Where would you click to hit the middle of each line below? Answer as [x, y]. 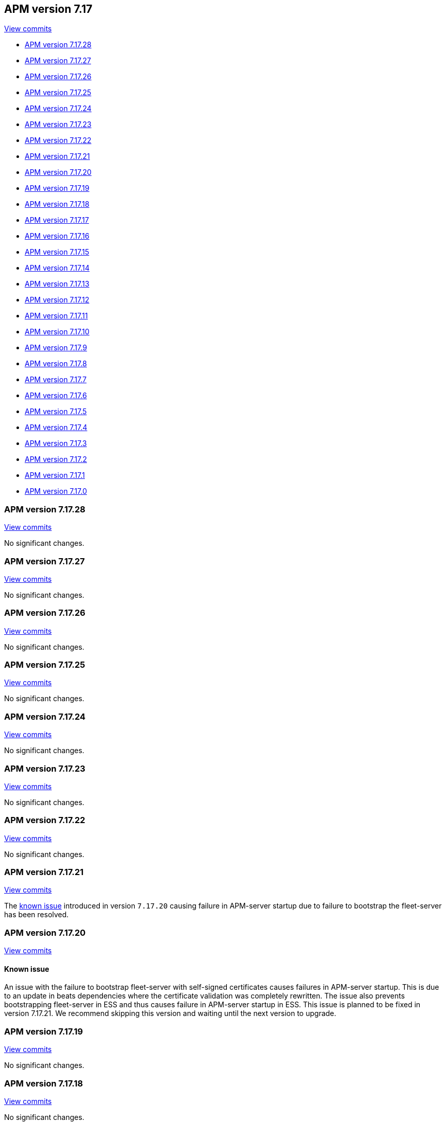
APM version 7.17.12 [57, 300]
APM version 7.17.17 [57, 220]
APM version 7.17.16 [57, 236]
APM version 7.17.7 [56, 380]
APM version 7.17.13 [57, 284]
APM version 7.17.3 [56, 443]
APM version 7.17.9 [56, 348]
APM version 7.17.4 [56, 428]
